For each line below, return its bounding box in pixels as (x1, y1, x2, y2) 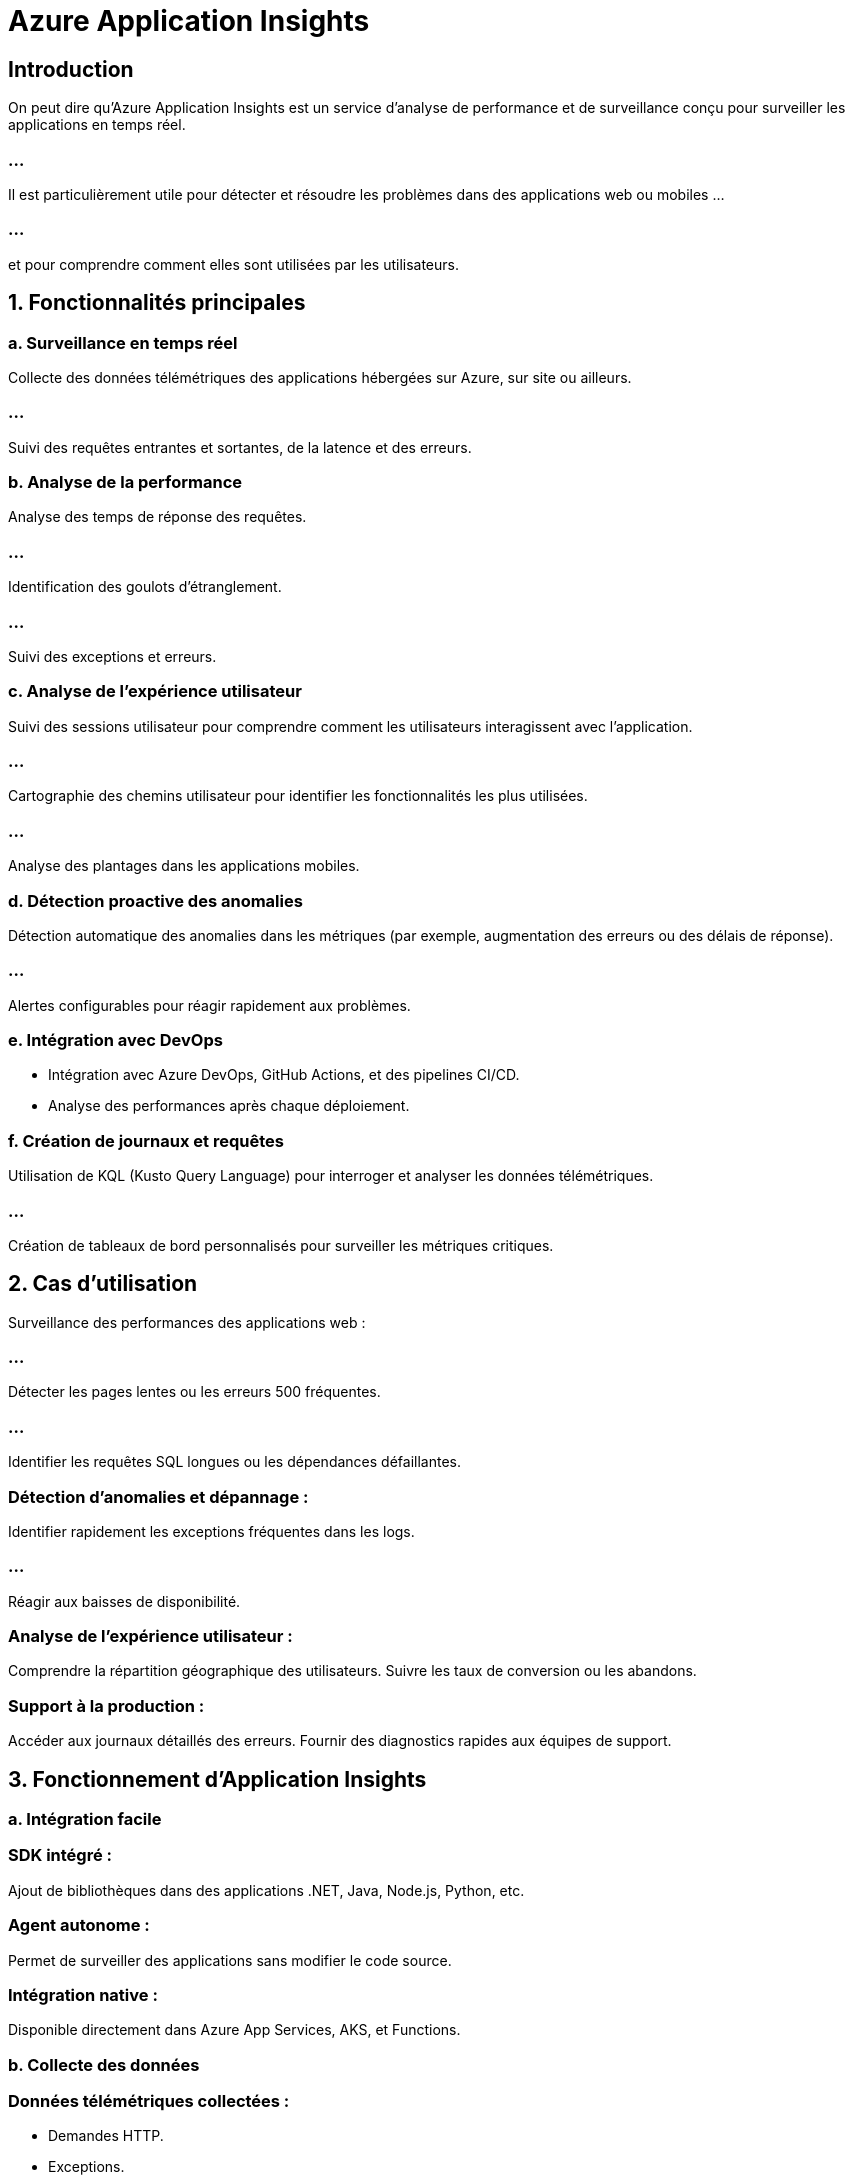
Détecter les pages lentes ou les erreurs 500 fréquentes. (8, 1383, 381, 1401)
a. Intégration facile (8, 1809, 162, 1830)
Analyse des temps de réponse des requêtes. (8, 508, 307, 526)
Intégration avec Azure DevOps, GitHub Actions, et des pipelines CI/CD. (48, 1066, 520, 1084)
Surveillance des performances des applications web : (8, 1313, 366, 1331)
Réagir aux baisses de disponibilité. (8, 1592, 241, 1610)
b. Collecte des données (8, 2054, 200, 2075)
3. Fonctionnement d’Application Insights (8, 1766, 427, 1792)
